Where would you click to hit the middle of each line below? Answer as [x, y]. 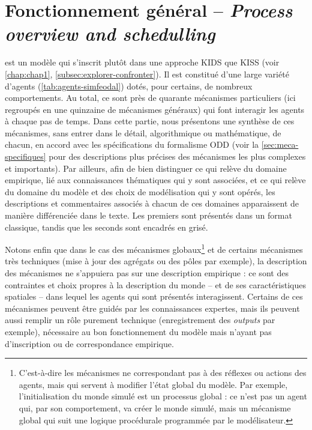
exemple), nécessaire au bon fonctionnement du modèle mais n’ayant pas [138, 332]
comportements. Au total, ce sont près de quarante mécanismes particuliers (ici [150, 98]
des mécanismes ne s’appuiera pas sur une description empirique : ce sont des [147, 273]
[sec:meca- [280, 144]
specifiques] [25, 156]
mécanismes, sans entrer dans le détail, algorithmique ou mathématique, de [143, 132]
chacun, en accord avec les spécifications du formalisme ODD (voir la [132, 144]
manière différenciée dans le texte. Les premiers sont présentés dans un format [148, 215]
